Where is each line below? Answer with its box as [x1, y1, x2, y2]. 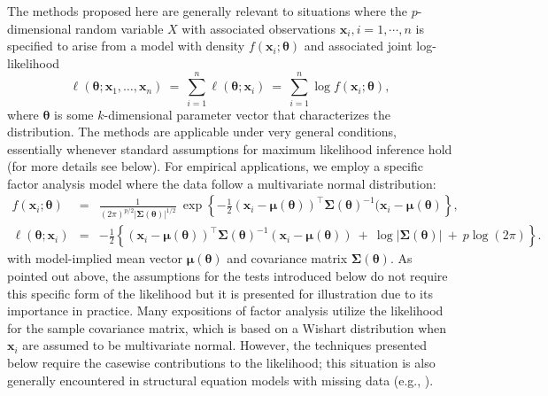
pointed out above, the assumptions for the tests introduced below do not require [7, 267, 448, 284]
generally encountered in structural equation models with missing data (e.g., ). [7, 370, 434, 389]
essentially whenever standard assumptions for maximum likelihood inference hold [7, 139, 452, 158]
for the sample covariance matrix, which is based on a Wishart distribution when [7, 318, 447, 337]
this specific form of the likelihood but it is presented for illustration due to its [7, 283, 433, 302]
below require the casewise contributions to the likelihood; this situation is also [7, 353, 436, 371]
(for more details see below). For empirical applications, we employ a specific [7, 157, 424, 175]
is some [54, 105, 94, 123]
